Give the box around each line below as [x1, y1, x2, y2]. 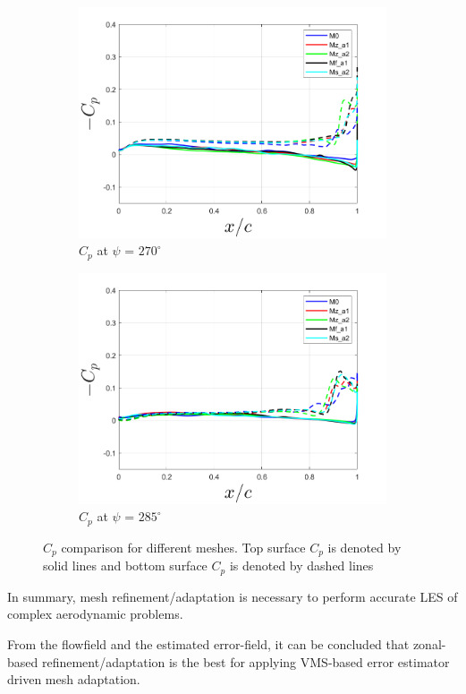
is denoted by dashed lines [229, 556, 374, 575]
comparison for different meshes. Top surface [61, 537, 306, 556]
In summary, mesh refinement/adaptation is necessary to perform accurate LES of [7, 587, 458, 605]
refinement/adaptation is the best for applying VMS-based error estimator [41, 652, 450, 671]
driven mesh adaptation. [7, 670, 140, 689]
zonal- [412, 634, 446, 653]
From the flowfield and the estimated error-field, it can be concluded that [7, 634, 410, 653]
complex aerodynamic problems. [7, 604, 183, 623]
